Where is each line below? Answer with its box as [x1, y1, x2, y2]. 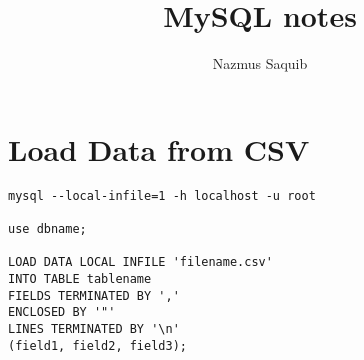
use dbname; [8, 221, 87, 236]
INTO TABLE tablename [8, 271, 152, 286]
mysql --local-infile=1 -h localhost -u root [8, 188, 316, 203]
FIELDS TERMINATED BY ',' [8, 288, 180, 303]
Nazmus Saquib [212, 53, 308, 74]
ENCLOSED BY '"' [8, 305, 116, 320]
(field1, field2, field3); [8, 338, 187, 353]
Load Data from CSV [8, 128, 310, 169]
